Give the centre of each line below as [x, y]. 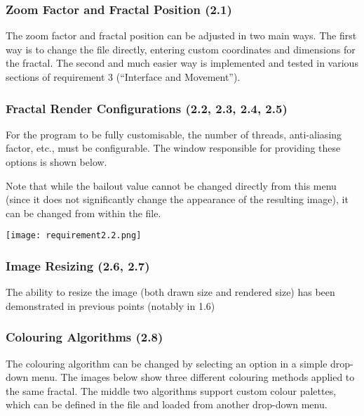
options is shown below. [56, 162]
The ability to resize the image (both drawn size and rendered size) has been [170, 292]
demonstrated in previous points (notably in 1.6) [110, 305]
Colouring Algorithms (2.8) [85, 337]
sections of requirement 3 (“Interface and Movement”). [123, 77]
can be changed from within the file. [83, 213]
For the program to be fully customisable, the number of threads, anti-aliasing [174, 134]
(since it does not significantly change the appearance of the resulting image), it [177, 199]
